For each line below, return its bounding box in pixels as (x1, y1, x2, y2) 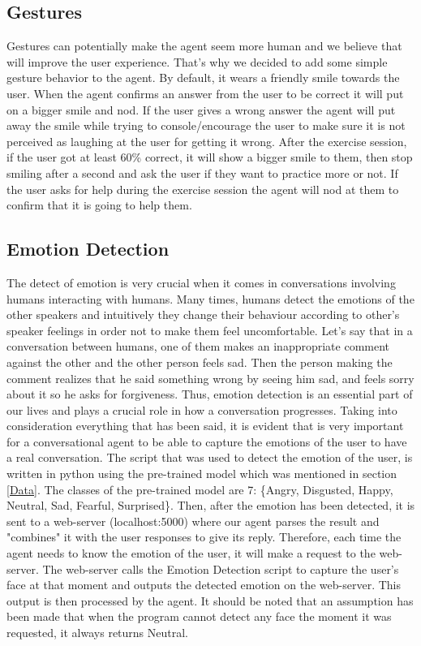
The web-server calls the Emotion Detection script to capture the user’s (42, 560, 399, 577)
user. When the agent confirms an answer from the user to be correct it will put (6, 84, 404, 101)
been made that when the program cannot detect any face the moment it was (6, 608, 392, 625)
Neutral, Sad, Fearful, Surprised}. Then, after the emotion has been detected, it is (6, 497, 415, 514)
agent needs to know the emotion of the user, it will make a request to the (6, 545, 376, 562)
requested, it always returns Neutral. (6, 624, 188, 640)
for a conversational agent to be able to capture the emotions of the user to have (6, 433, 407, 450)
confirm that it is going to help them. (6, 196, 192, 213)
